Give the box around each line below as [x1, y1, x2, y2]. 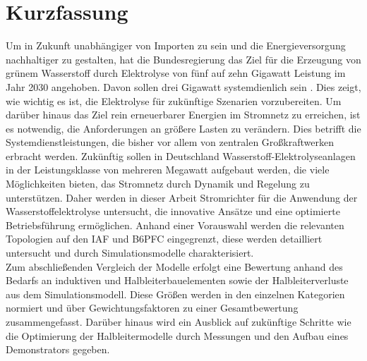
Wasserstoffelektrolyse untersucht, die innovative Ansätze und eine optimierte [6, 204, 340, 219]
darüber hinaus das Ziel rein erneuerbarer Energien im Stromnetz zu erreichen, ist [6, 107, 361, 122]
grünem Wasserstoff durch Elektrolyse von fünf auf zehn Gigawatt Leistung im [6, 66, 346, 80]
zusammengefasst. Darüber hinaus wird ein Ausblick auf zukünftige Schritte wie [6, 314, 351, 329]
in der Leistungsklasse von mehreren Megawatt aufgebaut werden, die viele [6, 162, 330, 177]
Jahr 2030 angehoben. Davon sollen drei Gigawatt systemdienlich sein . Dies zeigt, [6, 79, 361, 94]
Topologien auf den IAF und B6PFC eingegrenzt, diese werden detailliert [6, 231, 323, 246]
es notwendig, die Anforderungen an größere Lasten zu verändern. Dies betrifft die [6, 121, 361, 135]
